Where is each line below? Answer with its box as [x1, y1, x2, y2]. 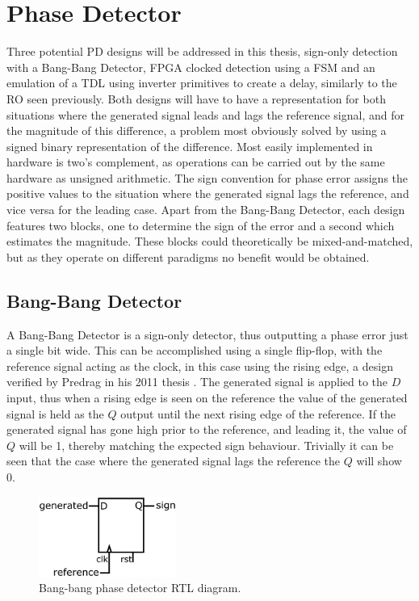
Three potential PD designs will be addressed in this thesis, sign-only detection [6, 43, 398, 60]
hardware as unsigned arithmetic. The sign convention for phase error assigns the [6, 169, 409, 186]
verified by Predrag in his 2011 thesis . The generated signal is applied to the [6, 373, 388, 390]
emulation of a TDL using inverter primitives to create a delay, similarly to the [6, 74, 397, 91]
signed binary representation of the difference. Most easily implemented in [6, 137, 373, 154]
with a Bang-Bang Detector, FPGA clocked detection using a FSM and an [6, 58, 375, 75]
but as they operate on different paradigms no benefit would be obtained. [6, 248, 370, 265]
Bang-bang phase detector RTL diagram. [39, 579, 241, 596]
